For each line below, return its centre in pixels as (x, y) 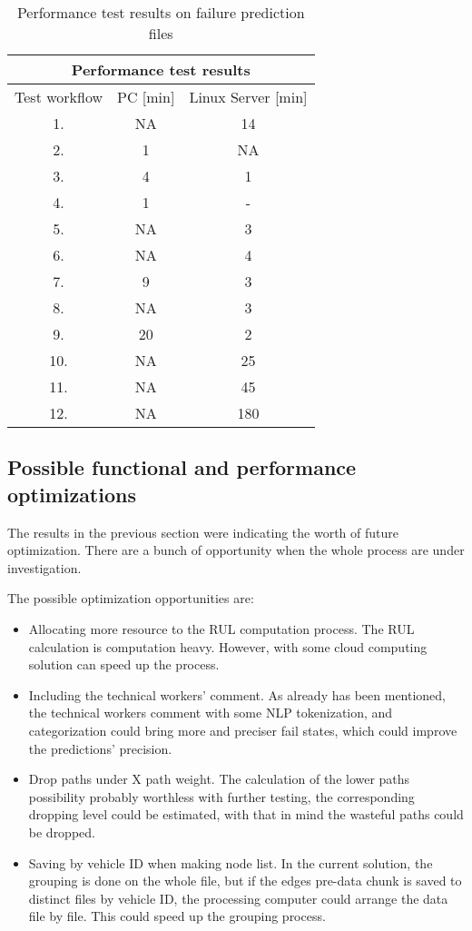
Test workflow (59, 97)
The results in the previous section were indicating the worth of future (203, 532)
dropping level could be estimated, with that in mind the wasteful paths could (246, 814)
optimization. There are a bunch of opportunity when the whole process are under (236, 550)
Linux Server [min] (248, 97)
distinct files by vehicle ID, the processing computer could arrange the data (238, 898)
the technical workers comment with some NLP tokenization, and (211, 713)
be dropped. (62, 832)
